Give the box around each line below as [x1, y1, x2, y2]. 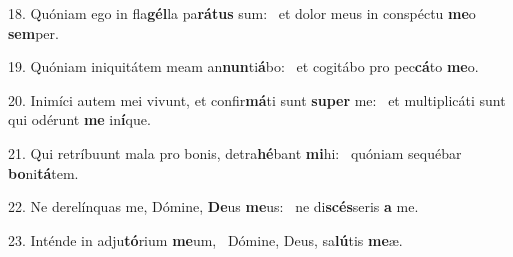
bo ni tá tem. [8, 162, 79, 183]
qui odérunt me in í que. [8, 109, 151, 130]
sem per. [8, 22, 59, 43]
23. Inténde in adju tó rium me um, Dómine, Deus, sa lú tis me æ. [8, 229, 403, 250]
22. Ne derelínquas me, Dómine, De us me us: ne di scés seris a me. [8, 196, 419, 217]
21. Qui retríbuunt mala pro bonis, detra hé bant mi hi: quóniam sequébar [8, 142, 462, 163]
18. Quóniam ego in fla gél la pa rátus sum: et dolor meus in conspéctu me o [8, 3, 476, 23]
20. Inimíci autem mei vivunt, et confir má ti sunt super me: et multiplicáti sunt [8, 89, 506, 110]
